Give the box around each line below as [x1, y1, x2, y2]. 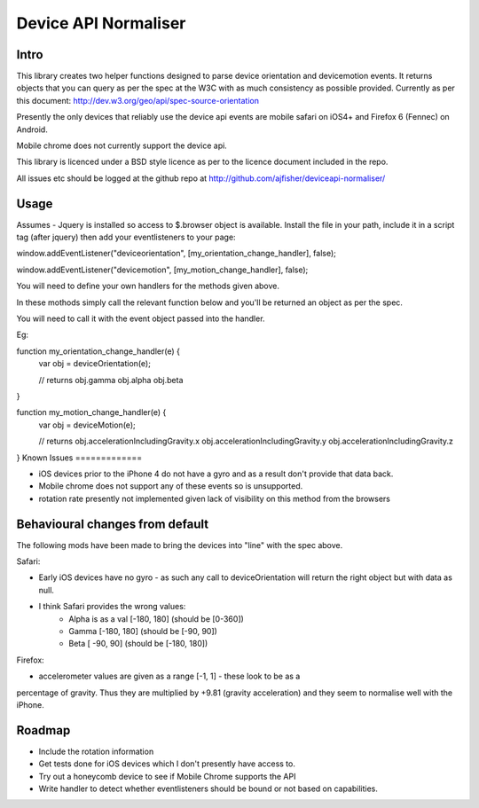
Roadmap [16, 723, 71, 738]
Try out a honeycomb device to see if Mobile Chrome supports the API [38, 771, 296, 781]
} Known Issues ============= [16, 452, 143, 463]
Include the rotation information [38, 746, 154, 757]
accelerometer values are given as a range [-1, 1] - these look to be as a [38, 671, 301, 682]
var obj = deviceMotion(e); [38, 420, 137, 430]
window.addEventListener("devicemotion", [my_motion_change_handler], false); [16, 264, 309, 275]
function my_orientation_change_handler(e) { [16, 346, 181, 357]
